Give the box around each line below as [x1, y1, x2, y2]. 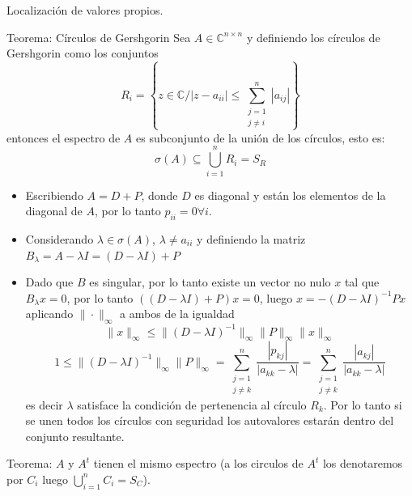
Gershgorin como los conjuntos [6, 45, 159, 61]
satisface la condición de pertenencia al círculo [77, 396, 307, 413]
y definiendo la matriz [197, 230, 306, 247]
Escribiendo [25, 186, 83, 203]
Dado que [25, 273, 74, 290]
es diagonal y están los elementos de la [194, 186, 386, 203]
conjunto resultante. [25, 427, 125, 444]
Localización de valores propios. [6, 2, 164, 18]
